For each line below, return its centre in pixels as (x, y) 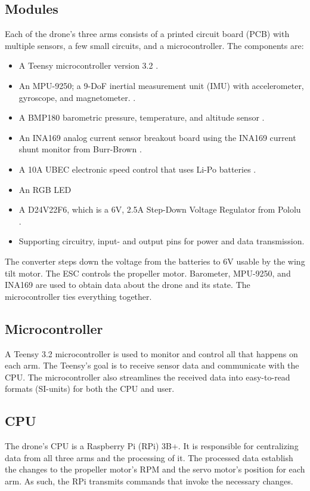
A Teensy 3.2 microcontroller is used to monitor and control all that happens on (151, 353)
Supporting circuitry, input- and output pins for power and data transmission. (162, 241)
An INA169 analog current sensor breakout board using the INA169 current (157, 137)
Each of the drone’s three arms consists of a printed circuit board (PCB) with (147, 34)
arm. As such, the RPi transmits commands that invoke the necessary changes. (149, 481)
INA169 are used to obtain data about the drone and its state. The (128, 285)
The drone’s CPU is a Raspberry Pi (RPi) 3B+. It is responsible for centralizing (152, 446)
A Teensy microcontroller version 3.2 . (89, 65)
